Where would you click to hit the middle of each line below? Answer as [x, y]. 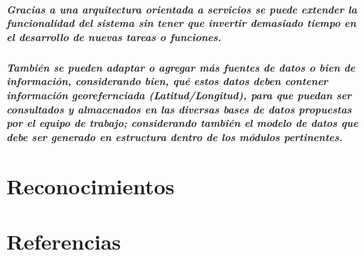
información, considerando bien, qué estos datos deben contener [167, 81]
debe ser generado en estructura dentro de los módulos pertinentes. [175, 137]
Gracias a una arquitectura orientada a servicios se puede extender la [182, 9]
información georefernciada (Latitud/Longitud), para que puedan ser [179, 95]
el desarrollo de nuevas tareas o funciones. [114, 37]
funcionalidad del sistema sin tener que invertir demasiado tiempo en [181, 23]
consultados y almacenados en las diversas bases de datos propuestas [179, 109]
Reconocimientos [91, 185]
